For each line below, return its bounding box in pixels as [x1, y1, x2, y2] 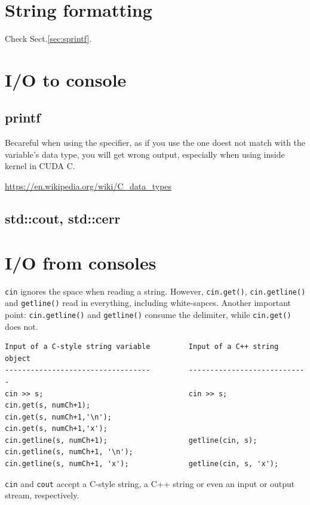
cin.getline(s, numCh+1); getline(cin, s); [5, 436, 257, 445]
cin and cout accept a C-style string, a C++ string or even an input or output [5, 477, 295, 489]
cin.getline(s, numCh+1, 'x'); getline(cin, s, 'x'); [5, 460, 279, 469]
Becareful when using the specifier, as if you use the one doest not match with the [5, 136, 306, 149]
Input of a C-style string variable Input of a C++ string [5, 342, 279, 351]
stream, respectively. [5, 489, 79, 501]
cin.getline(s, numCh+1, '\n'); [5, 448, 133, 457]
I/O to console [5, 67, 127, 91]
